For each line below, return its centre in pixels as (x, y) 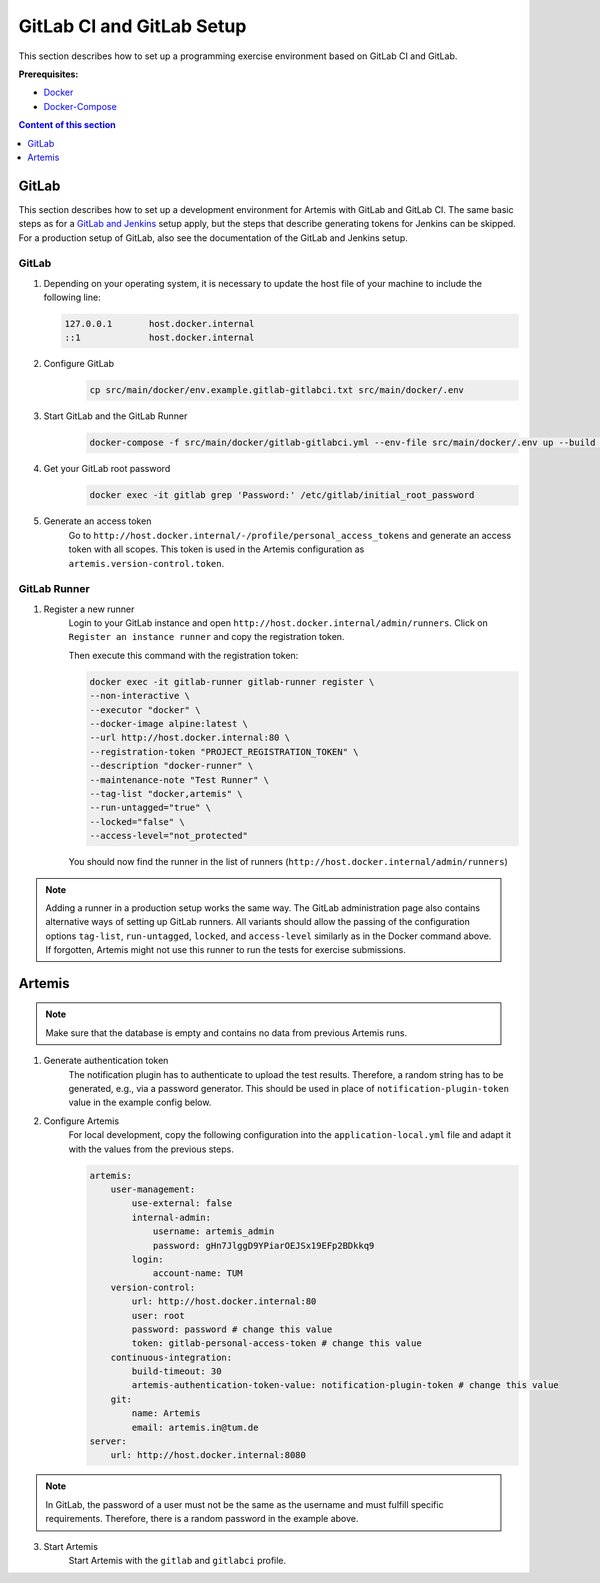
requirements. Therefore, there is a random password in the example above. (202, 1519)
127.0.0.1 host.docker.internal (159, 324)
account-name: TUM (198, 1273)
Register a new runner (89, 609)
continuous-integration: (171, 1357)
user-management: (153, 1189)
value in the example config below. (140, 1102)
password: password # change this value (232, 1329)
